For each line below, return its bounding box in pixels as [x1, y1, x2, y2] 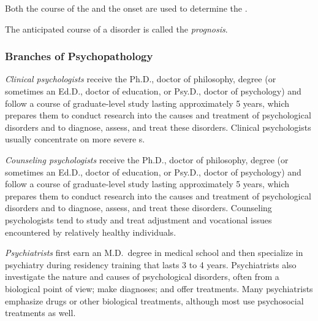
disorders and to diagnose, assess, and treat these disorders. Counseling [5, 201, 272, 214]
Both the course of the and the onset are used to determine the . [5, 2, 248, 14]
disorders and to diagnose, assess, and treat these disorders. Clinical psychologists [5, 120, 311, 133]
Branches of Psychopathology [5, 48, 153, 64]
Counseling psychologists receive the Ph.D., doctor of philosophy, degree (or [5, 153, 289, 166]
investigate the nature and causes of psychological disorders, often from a [5, 270, 279, 283]
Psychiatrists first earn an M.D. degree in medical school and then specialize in [5, 246, 303, 259]
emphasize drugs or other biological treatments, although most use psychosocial [5, 294, 304, 307]
